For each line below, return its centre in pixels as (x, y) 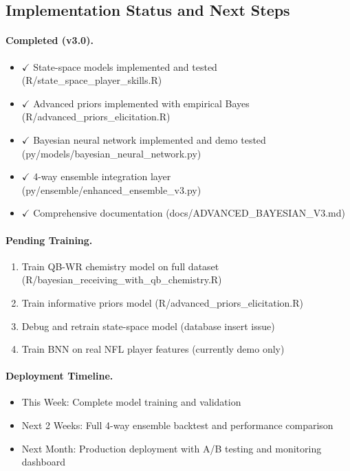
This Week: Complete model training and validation (131, 402)
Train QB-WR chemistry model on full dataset (120, 266)
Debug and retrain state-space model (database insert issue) (148, 326)
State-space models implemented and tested (125, 66)
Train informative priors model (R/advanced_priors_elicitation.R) (162, 302)
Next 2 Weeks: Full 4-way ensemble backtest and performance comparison (177, 425)
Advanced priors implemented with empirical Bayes (141, 103)
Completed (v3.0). (50, 40)
